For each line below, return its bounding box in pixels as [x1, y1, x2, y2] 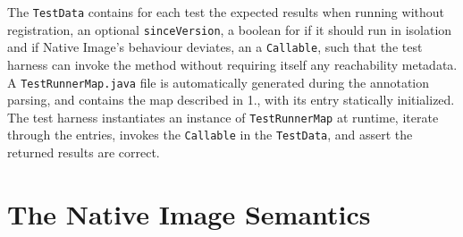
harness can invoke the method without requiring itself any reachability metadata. [7, 55, 458, 73]
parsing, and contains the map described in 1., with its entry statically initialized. [7, 90, 455, 109]
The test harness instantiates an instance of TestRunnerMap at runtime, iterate [7, 107, 439, 126]
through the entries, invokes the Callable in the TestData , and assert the [7, 125, 413, 144]
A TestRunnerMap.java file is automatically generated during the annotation [7, 72, 430, 91]
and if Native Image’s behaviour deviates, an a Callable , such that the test [7, 38, 423, 56]
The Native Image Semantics [7, 195, 371, 232]
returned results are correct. [7, 143, 160, 162]
